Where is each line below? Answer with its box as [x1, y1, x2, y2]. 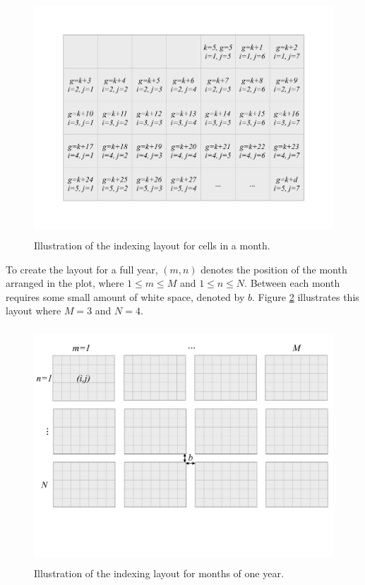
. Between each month [244, 276, 340, 290]
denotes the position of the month [201, 261, 347, 276]
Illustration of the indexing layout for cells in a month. [34, 237, 270, 252]
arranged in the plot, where [6, 276, 124, 290]
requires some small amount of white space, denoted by [6, 289, 245, 304]
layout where [6, 303, 61, 318]
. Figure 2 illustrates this [251, 289, 359, 304]
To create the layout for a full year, [6, 261, 158, 276]
